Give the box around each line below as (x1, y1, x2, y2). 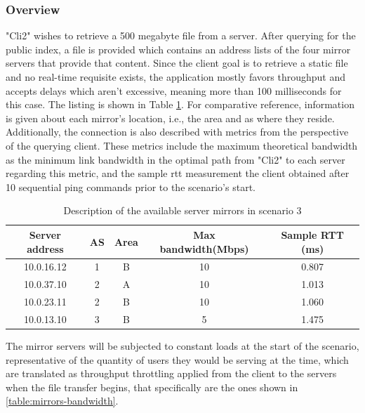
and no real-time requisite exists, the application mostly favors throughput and (6, 70, 345, 84)
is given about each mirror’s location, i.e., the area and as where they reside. (6, 110, 335, 125)
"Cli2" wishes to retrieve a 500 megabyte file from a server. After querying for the (6, 28, 356, 43)
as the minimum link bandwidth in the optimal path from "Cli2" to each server (6, 152, 345, 166)
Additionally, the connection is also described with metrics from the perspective (6, 124, 349, 139)
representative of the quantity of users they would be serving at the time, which (6, 352, 349, 367)
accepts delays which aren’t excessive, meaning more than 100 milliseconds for (6, 83, 342, 98)
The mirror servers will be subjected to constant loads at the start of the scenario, (6, 339, 359, 353)
